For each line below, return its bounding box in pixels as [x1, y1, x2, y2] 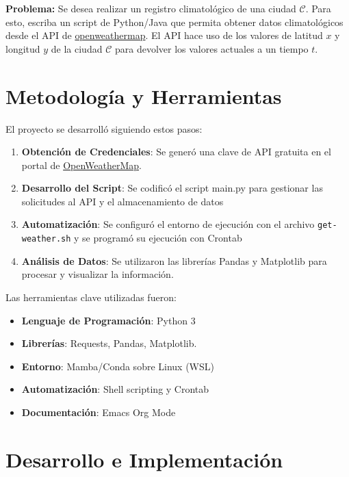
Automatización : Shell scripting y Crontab [21, 382, 209, 396]
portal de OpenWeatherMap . [21, 157, 142, 172]
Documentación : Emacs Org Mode [21, 404, 176, 419]
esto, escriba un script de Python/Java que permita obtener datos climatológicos [5, 14, 344, 29]
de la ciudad [51, 41, 103, 55]
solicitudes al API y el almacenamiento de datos [21, 194, 224, 208]
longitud [5, 41, 40, 55]
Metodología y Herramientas [5, 81, 282, 109]
